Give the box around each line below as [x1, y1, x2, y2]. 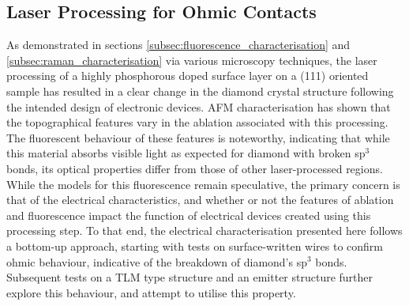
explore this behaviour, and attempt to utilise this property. [6, 284, 296, 300]
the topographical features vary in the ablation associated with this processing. [6, 114, 388, 130]
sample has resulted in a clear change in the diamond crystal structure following [6, 82, 394, 99]
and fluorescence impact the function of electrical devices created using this [6, 206, 371, 223]
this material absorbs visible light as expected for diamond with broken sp [6, 145, 366, 161]
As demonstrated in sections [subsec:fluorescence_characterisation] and [6, 36, 351, 53]
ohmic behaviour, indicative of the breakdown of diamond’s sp [6, 253, 307, 270]
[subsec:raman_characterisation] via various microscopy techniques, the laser [6, 51, 377, 68]
